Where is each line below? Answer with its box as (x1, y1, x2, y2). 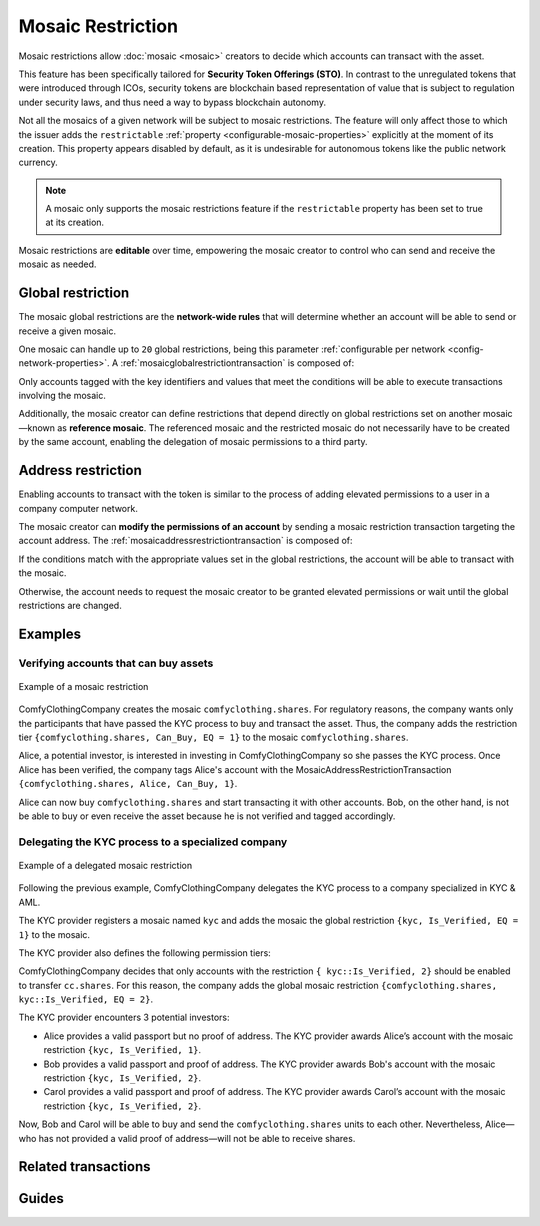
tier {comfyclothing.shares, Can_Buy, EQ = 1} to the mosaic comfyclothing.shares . (18, 731, 409, 744)
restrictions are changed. (18, 599, 122, 611)
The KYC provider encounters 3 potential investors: (18, 1011, 230, 1024)
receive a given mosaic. (18, 325, 117, 337)
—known (18, 421, 55, 434)
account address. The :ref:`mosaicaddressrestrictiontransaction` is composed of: (18, 535, 354, 547)
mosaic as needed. (18, 258, 97, 270)
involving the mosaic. (18, 390, 107, 402)
